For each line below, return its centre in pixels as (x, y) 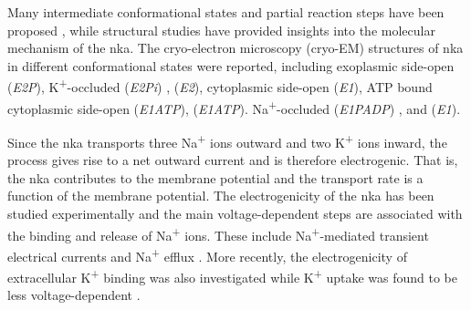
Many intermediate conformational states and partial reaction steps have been (226, 12)
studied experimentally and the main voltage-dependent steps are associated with (235, 213)
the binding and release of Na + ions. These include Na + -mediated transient (218, 233)
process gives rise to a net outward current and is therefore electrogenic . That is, (233, 160)
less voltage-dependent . (74, 295)
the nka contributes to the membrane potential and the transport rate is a (215, 177)
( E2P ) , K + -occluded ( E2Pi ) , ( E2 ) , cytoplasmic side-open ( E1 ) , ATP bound (220, 86)
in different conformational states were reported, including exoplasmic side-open (231, 65)
